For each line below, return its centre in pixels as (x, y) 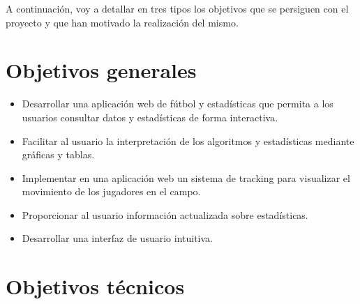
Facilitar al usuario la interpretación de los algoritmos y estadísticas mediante (188, 140)
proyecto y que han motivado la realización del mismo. (122, 22)
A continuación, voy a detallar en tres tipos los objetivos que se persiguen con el (177, 8)
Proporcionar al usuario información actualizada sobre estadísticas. (165, 214)
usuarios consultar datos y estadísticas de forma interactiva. (150, 117)
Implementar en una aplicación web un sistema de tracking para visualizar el (186, 177)
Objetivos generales (101, 70)
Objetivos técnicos (95, 286)
